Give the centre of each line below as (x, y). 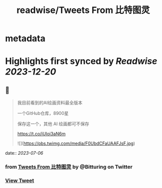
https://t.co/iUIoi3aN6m (41, 134)
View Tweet (20, 181)
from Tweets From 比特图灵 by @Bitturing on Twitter (69, 167)
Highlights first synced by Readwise (81, 61)
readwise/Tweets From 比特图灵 (83, 10)
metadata (25, 39)
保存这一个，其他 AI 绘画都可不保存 (53, 124)
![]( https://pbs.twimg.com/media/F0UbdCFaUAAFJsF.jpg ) (76, 143)
